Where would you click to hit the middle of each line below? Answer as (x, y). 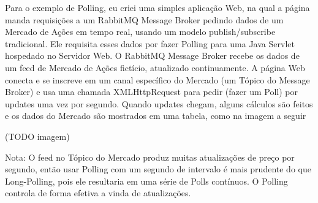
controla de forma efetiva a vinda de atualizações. (98, 193)
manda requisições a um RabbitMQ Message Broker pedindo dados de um (144, 19)
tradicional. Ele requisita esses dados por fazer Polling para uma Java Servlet (150, 43)
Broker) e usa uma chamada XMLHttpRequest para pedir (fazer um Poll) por (151, 92)
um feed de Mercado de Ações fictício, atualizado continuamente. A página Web (155, 67)
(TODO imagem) (37, 136)
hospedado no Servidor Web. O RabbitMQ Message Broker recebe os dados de (152, 56)
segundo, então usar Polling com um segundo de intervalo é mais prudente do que (158, 169)
